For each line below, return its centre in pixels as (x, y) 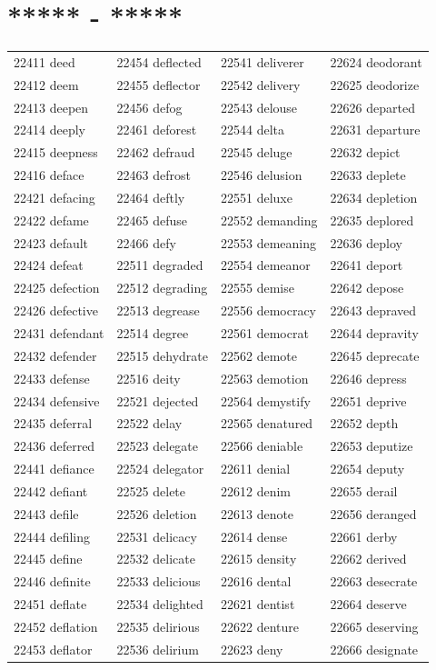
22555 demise (257, 288)
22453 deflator (53, 649)
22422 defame (51, 220)
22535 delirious (158, 626)
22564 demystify (265, 400)
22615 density (258, 559)
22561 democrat (264, 333)
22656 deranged (373, 513)
